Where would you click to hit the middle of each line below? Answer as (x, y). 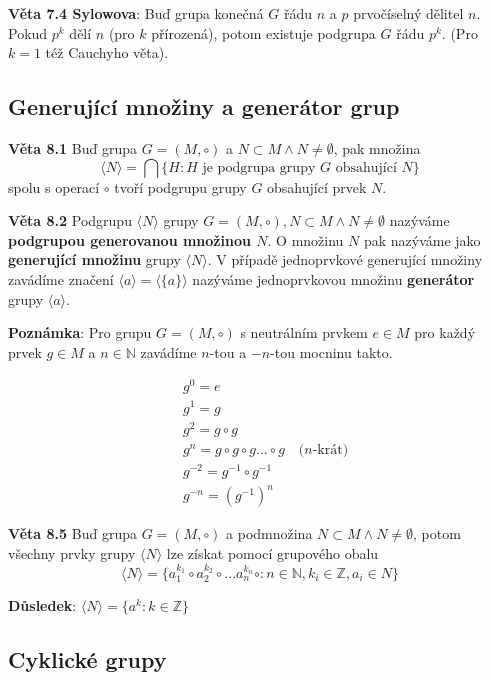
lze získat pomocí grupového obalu (272, 552)
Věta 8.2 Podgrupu (70, 220)
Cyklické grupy (87, 659)
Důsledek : (42, 605)
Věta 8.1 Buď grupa (72, 147)
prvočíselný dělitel (408, 13)
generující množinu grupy (94, 259)
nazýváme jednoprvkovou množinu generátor (333, 278)
